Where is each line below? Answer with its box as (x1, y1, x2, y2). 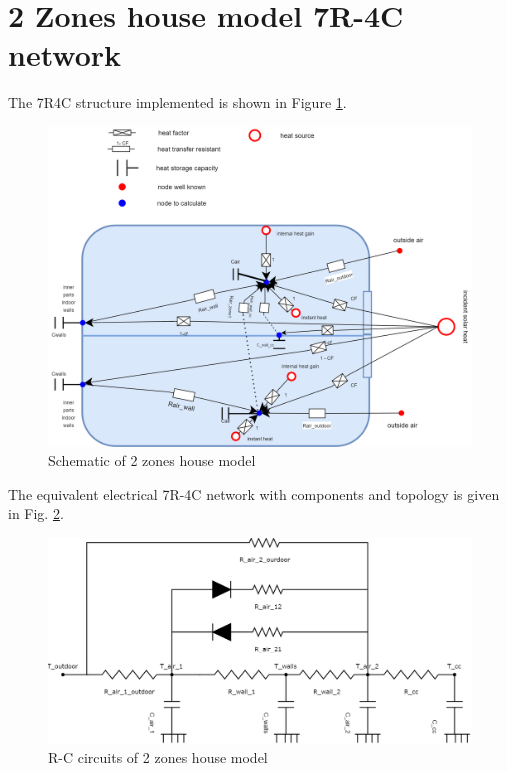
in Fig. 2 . (8, 503, 64, 524)
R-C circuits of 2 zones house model (48, 747, 268, 768)
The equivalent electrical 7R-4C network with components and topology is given (8, 483, 500, 504)
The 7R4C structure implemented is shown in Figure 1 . (8, 92, 347, 113)
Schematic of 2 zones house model (48, 450, 256, 471)
